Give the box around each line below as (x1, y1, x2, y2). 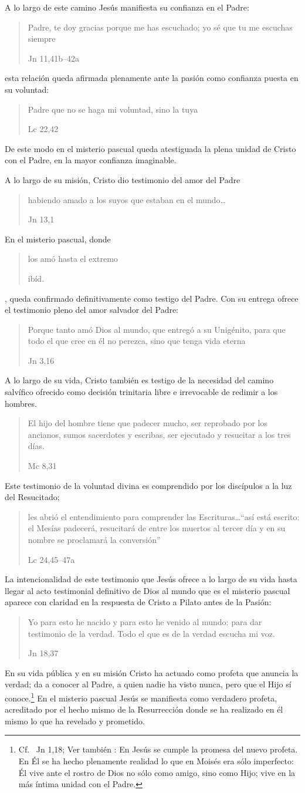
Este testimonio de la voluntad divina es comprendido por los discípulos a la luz (5, 479, 292, 491)
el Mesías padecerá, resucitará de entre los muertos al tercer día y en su (28, 522, 286, 534)
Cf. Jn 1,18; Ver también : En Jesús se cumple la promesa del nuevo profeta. (18, 743, 298, 755)
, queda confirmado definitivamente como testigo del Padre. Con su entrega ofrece (5, 292, 299, 304)
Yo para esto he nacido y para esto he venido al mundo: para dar (28, 615, 262, 627)
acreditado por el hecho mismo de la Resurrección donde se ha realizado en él (5, 703, 283, 716)
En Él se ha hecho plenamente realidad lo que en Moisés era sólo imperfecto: (18, 754, 294, 767)
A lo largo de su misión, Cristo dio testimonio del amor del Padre (5, 173, 240, 185)
